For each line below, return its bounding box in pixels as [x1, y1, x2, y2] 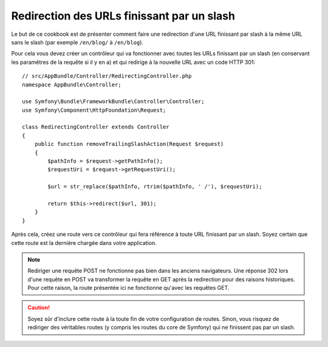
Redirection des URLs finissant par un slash [11, 9, 235, 22]
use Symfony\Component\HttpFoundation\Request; [22, 106, 166, 114]
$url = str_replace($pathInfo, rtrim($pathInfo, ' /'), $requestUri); [47, 183, 262, 190]
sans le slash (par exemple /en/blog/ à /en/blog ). [11, 38, 144, 46]
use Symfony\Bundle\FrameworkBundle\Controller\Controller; [22, 98, 205, 105]
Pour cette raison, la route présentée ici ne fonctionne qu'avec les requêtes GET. [27, 284, 230, 292]
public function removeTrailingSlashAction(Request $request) [34, 140, 224, 148]
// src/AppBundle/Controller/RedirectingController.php [22, 73, 192, 80]
